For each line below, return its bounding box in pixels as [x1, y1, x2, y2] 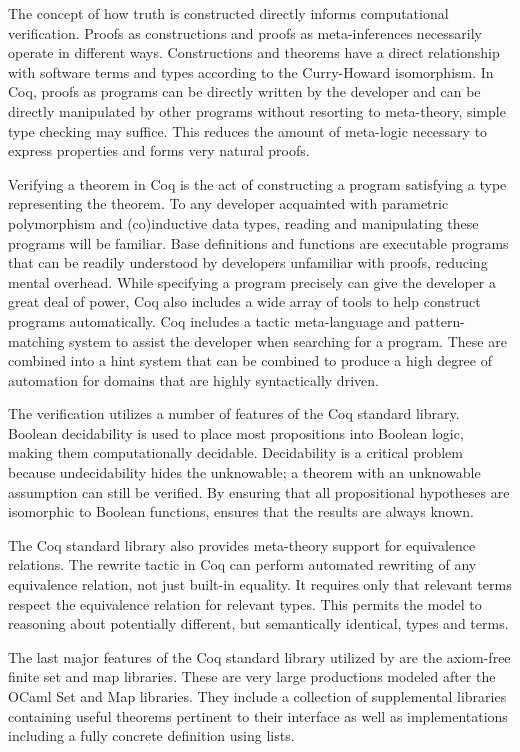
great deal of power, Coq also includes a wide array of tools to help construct [8, 291, 481, 312]
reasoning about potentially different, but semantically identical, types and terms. [8, 613, 509, 634]
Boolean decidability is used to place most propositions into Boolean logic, [8, 422, 464, 443]
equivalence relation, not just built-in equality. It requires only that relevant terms [8, 574, 512, 595]
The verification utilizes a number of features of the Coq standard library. [8, 403, 460, 424]
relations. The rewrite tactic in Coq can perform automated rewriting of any [8, 554, 477, 575]
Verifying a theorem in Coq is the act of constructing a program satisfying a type [8, 173, 507, 194]
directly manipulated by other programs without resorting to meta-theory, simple [8, 100, 506, 121]
